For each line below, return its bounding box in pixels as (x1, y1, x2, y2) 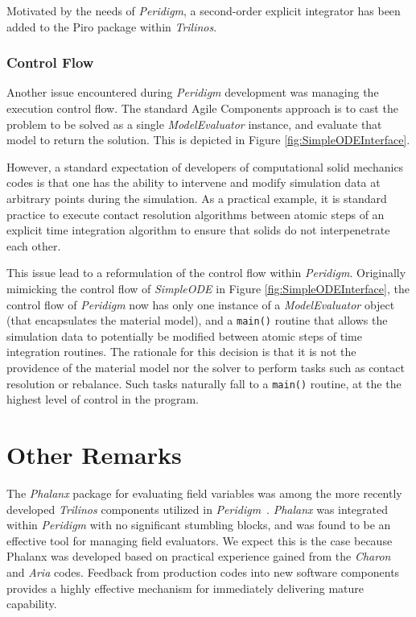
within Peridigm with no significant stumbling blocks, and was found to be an (6, 516, 391, 533)
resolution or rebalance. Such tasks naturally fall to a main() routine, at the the (6, 375, 402, 391)
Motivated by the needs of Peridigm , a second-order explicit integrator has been (6, 2, 401, 19)
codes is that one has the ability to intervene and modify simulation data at (6, 174, 381, 191)
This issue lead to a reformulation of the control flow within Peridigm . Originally (6, 264, 406, 281)
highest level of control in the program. (6, 391, 199, 408)
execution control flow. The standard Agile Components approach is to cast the (6, 100, 398, 116)
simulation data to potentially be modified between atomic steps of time (6, 327, 362, 344)
